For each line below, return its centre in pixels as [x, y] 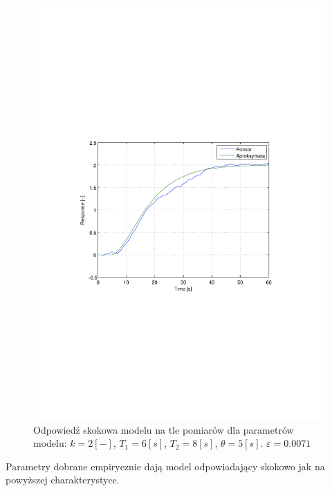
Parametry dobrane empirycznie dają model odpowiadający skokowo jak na [165, 466]
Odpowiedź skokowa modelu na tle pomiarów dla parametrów [164, 429]
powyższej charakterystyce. [63, 480]
